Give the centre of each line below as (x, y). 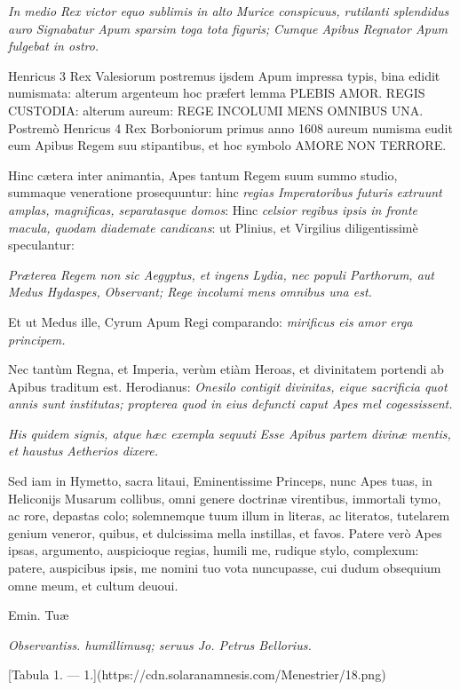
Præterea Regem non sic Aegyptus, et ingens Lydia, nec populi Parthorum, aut (221, 274)
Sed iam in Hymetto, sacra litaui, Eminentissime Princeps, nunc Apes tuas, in (220, 481)
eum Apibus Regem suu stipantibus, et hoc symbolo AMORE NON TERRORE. (227, 145)
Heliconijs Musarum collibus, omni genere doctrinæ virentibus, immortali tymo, (225, 498)
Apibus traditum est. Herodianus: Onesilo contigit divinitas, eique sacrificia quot (228, 386)
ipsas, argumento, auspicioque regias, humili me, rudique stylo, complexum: (214, 550)
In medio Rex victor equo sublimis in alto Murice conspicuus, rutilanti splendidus (229, 11)
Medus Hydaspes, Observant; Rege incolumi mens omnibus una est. (190, 292)
